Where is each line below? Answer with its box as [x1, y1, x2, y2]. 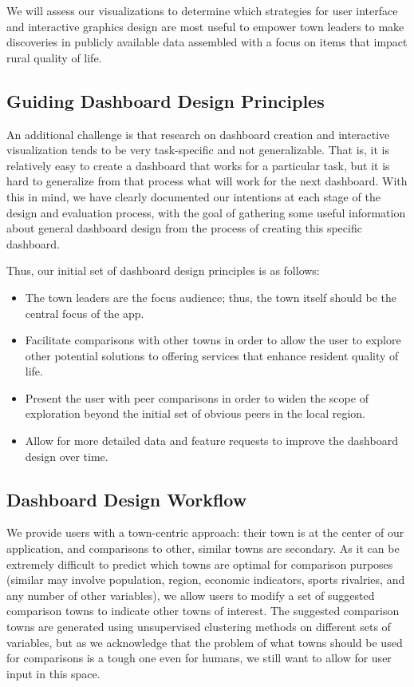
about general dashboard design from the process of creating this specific [6, 220, 362, 236]
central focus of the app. [25, 304, 144, 321]
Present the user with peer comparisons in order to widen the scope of [25, 389, 369, 406]
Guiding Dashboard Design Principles [6, 88, 325, 113]
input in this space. [6, 665, 101, 681]
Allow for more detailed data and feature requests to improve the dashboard [25, 432, 398, 449]
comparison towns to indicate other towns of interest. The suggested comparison [6, 602, 400, 619]
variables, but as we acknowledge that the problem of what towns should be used [6, 633, 403, 650]
